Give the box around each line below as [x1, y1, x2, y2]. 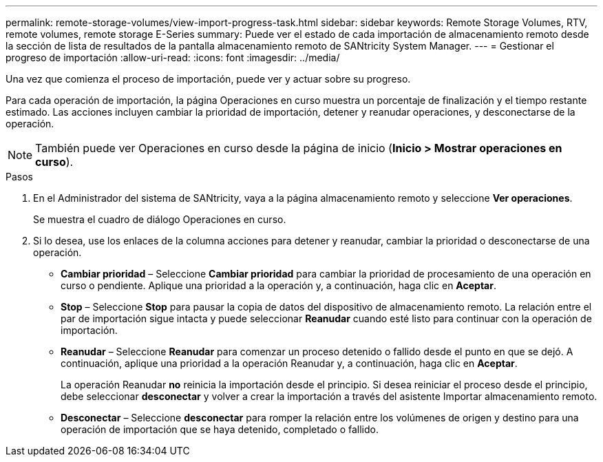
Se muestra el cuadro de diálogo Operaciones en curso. [33, 213, 286, 225]
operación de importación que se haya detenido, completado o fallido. [61, 423, 379, 435]
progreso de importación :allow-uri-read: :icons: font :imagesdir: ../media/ [6, 52, 340, 63]
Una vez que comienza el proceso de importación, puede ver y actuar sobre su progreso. [6, 73, 411, 85]
